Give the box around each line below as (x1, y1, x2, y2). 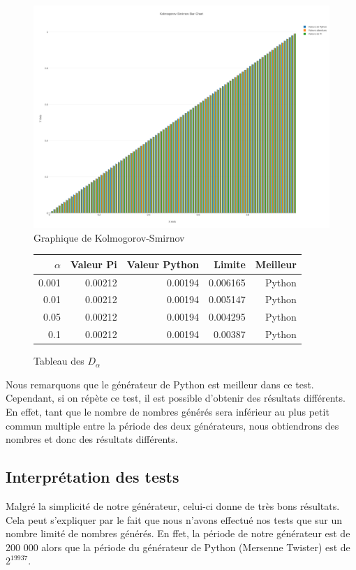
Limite (214, 256, 246, 271)
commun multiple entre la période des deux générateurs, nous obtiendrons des (6, 418, 339, 432)
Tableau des (34, 353, 84, 368)
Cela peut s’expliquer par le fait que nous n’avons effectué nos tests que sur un (6, 512, 343, 527)
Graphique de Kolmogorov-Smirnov (34, 230, 185, 244)
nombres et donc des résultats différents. (6, 432, 178, 446)
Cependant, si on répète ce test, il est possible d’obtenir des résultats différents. (6, 390, 346, 405)
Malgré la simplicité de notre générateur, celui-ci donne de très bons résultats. (6, 498, 340, 513)
